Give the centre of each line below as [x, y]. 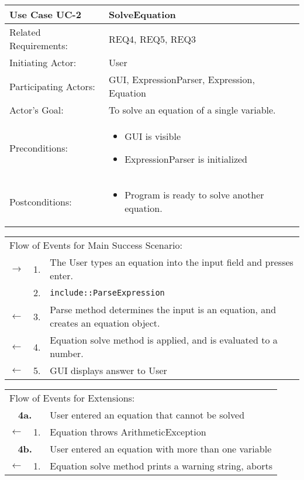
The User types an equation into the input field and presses [172, 262]
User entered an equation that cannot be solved [147, 415]
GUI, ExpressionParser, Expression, [182, 79]
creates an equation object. [105, 323]
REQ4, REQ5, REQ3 [152, 39]
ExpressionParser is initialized [186, 159]
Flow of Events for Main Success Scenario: [96, 245]
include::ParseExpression [107, 292]
